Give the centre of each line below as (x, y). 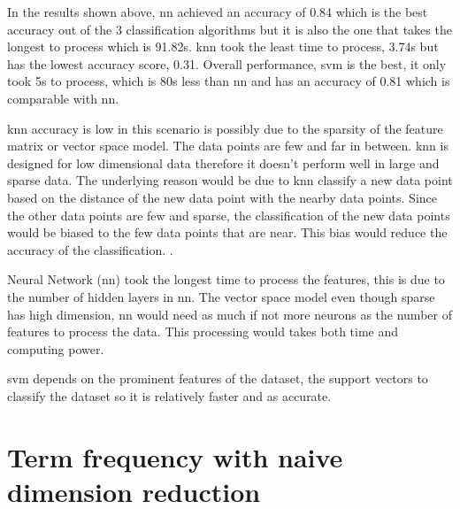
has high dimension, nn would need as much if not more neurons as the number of (230, 314)
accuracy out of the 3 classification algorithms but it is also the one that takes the (230, 29)
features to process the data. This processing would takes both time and (203, 332)
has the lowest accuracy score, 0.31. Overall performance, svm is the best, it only (227, 63)
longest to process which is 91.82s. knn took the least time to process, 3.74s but (223, 46)
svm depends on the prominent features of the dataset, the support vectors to (218, 378)
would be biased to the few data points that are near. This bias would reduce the (227, 232)
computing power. (56, 348)
